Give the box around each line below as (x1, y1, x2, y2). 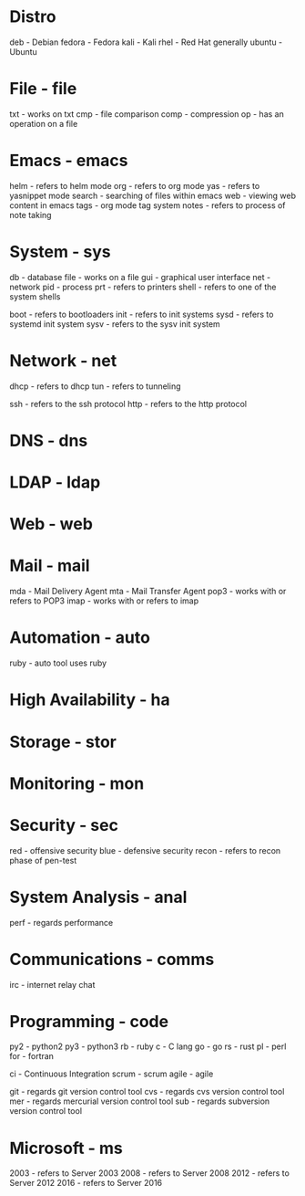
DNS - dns (9, 430, 88, 451)
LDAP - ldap (9, 472, 101, 493)
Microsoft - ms (9, 1138, 123, 1159)
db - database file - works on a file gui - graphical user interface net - (9, 271, 271, 282)
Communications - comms (9, 949, 215, 970)
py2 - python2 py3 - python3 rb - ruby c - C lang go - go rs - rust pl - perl (9, 1041, 287, 1052)
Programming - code (9, 1011, 169, 1032)
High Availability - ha (9, 689, 170, 710)
